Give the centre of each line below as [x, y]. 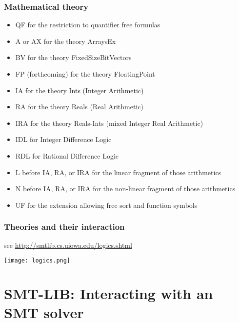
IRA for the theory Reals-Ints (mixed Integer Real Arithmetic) [109, 123]
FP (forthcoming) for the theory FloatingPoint [85, 74]
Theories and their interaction [64, 227]
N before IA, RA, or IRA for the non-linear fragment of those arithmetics [125, 189]
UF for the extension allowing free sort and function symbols [106, 205]
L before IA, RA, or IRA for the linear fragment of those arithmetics [118, 172]
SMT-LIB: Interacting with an [109, 293]
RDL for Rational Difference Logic [67, 155]
